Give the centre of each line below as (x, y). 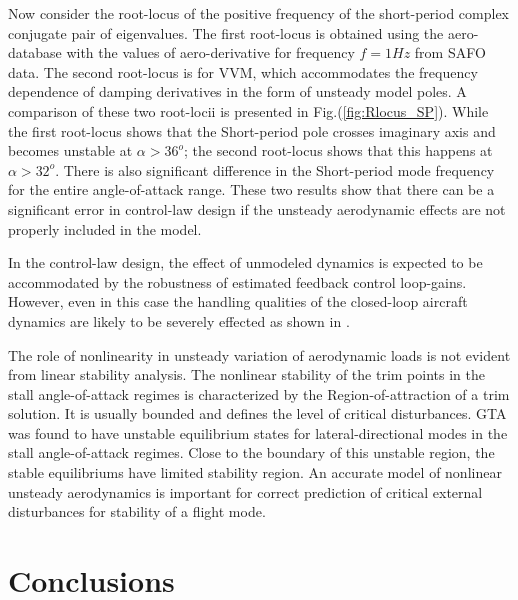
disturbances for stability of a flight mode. (137, 511)
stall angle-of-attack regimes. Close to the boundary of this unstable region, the (251, 452)
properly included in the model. (105, 228)
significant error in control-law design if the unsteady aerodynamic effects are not (257, 208)
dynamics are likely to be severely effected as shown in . (179, 320)
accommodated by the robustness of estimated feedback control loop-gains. (237, 281)
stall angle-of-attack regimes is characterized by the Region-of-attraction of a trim (259, 393)
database (35, 52)
